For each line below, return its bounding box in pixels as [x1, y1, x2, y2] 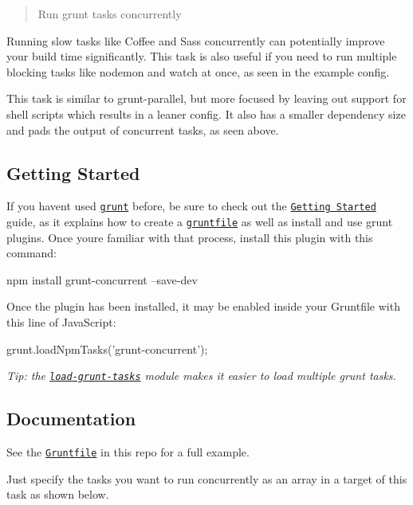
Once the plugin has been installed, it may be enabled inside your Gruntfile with [6, 298, 400, 315]
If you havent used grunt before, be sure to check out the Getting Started [6, 198, 376, 214]
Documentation [6, 406, 136, 431]
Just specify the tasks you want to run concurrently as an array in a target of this [6, 470, 407, 487]
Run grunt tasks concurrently [37, 6, 182, 22]
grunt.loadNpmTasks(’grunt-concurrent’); [6, 340, 208, 357]
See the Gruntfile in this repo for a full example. [6, 444, 250, 460]
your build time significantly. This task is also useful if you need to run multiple [6, 48, 397, 65]
